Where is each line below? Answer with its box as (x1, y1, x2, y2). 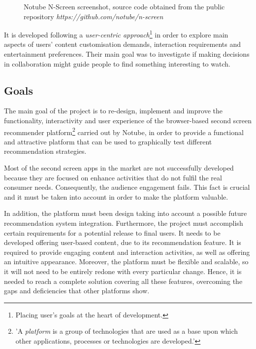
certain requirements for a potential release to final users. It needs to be (4, 227, 221, 238)
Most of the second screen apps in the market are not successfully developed (4, 163, 234, 173)
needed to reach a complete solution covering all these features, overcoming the (4, 276, 243, 286)
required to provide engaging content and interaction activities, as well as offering (4, 246, 250, 257)
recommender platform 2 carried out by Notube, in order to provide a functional (4, 125, 244, 137)
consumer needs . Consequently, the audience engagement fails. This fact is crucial (4, 182, 250, 192)
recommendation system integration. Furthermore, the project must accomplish (4, 218, 243, 228)
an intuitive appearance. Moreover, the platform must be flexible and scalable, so (4, 256, 249, 267)
